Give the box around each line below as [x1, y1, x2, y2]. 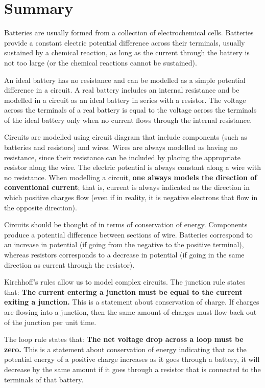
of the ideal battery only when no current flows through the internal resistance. [4, 114, 252, 125]
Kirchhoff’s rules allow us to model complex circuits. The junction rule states [4, 276, 246, 287]
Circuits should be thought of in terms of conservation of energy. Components [4, 219, 248, 230]
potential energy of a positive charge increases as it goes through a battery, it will [4, 354, 260, 364]
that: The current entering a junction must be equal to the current [4, 286, 243, 297]
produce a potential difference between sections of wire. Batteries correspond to [4, 229, 253, 240]
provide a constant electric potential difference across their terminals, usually [4, 37, 245, 48]
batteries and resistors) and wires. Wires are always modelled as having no [4, 142, 237, 153]
